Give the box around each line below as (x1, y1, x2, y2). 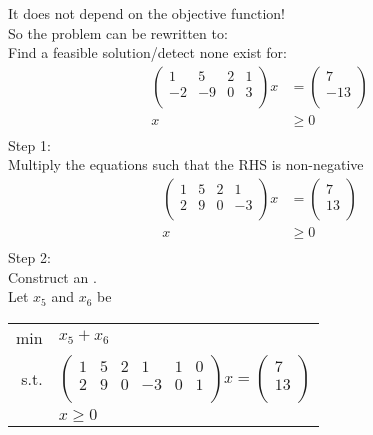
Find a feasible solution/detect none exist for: (8, 42, 287, 63)
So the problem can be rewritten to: (8, 22, 228, 43)
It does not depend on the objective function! (8, 3, 285, 23)
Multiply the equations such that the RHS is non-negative (8, 154, 364, 175)
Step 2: (8, 247, 51, 268)
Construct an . (8, 266, 97, 287)
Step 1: (8, 134, 51, 155)
